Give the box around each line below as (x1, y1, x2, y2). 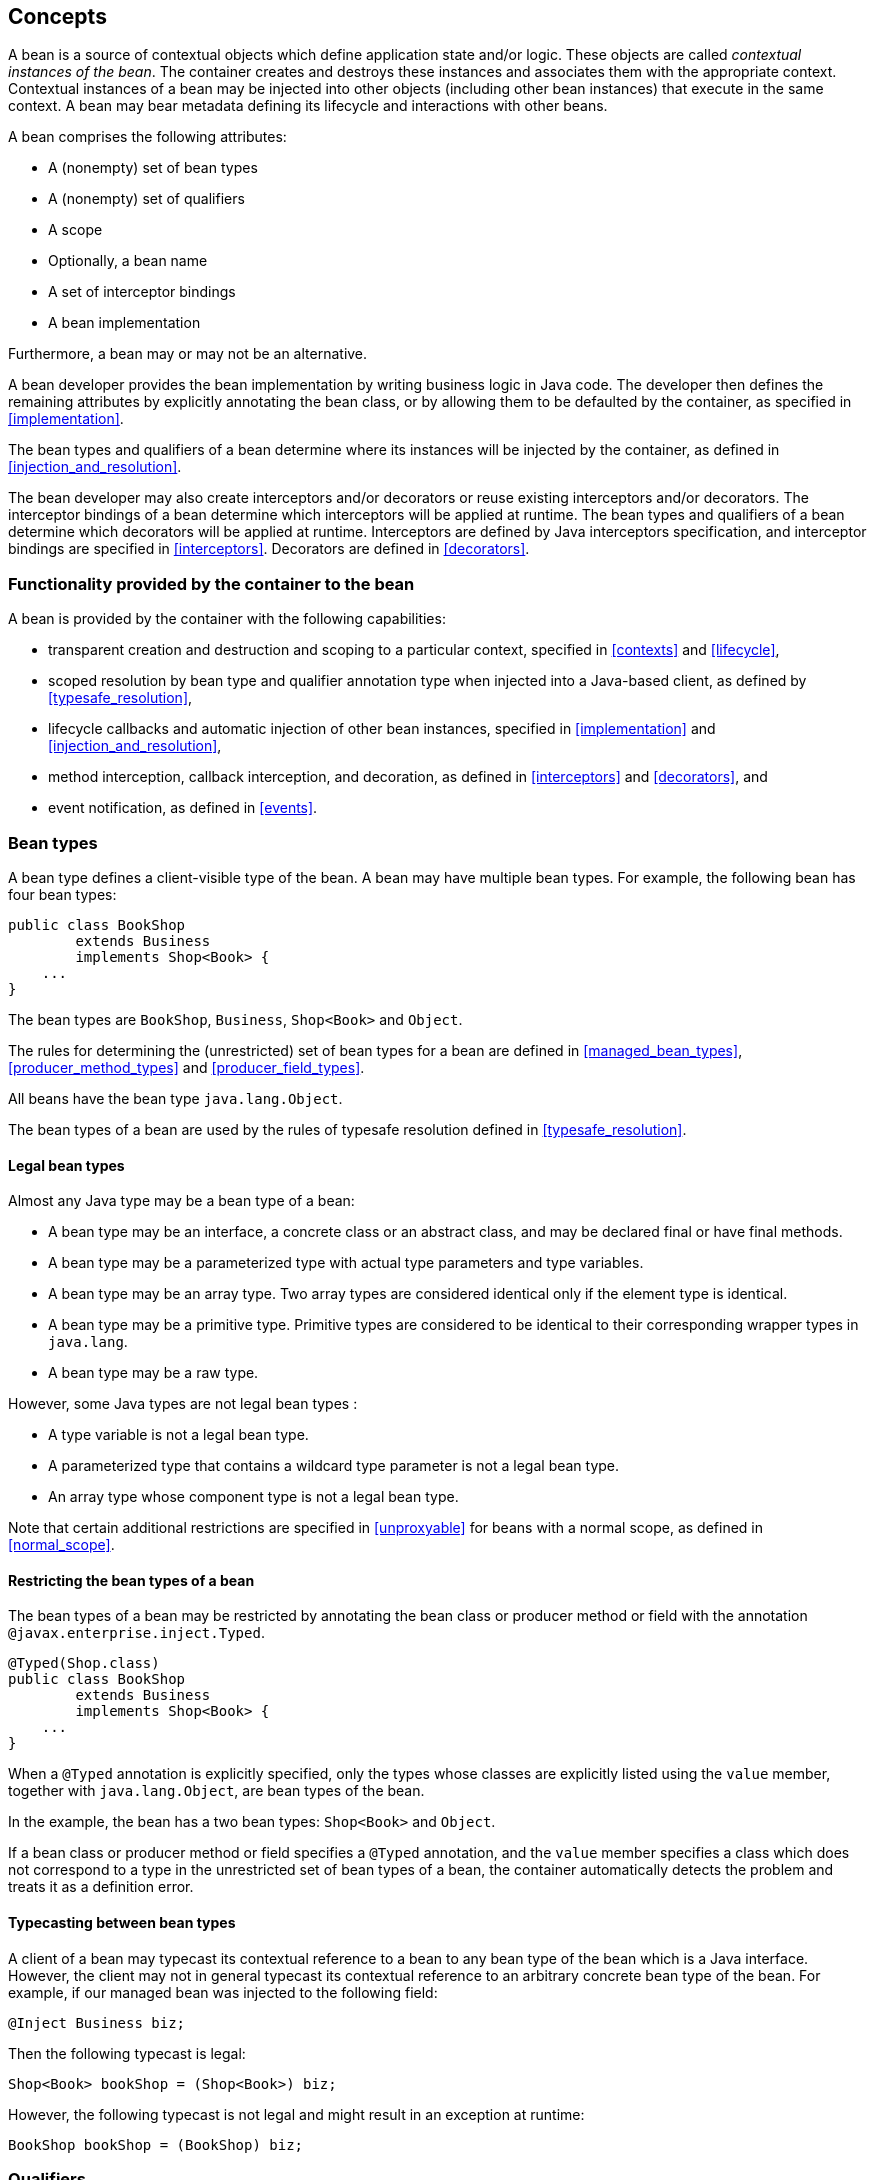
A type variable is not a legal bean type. (48, 1426, 309, 1444)
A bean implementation (48, 314, 201, 332)
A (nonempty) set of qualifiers (48, 190, 245, 208)
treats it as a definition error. (8, 1878, 194, 1896)
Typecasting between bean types (8, 1913, 236, 1931)
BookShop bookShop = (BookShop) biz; (8, 2136, 304, 2153)
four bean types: (8, 885, 117, 903)
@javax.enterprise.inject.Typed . (8, 1624, 265, 1642)
